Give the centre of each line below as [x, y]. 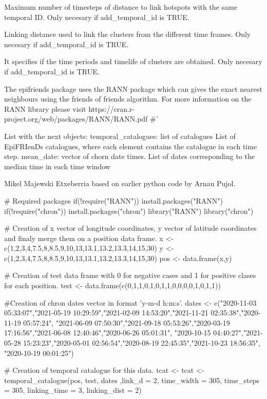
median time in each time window [57, 166]
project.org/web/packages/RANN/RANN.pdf [76, 119]
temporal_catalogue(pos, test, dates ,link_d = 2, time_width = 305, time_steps [132, 380]
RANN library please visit [45, 108]
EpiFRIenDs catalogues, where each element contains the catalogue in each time [131, 146]
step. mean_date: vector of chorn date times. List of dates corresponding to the [129, 156]
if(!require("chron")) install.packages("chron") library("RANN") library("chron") [129, 211]
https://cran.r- [112, 108]
